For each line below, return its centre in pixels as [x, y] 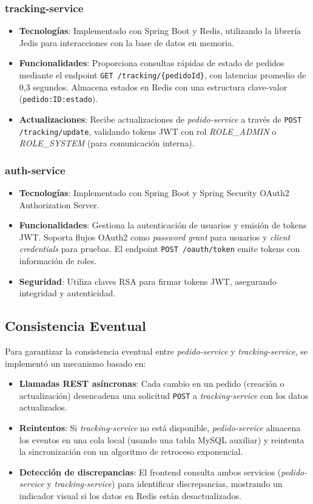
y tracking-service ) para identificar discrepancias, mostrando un [165, 484]
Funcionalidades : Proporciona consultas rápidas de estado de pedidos [152, 63]
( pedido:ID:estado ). [59, 99]
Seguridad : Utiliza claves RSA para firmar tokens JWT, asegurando [148, 281]
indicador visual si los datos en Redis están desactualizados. [130, 496]
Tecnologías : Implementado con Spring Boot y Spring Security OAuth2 [154, 193]
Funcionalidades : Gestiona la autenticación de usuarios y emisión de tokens [163, 225]
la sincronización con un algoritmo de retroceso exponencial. [131, 451]
